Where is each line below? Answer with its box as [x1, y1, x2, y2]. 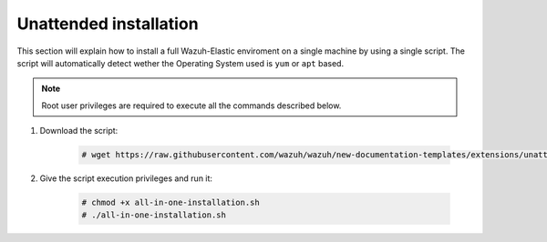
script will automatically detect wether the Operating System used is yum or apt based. [16, 57, 345, 68]
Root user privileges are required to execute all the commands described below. [41, 100, 342, 111]
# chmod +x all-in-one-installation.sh [81, 197, 260, 208]
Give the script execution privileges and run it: [39, 173, 213, 184]
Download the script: [39, 126, 119, 136]
